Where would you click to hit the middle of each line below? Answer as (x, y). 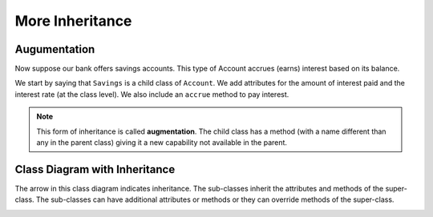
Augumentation (55, 49)
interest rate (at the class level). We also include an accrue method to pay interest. (152, 94)
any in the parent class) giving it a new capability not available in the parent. (162, 143)
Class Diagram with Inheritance (95, 169)
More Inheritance (73, 21)
